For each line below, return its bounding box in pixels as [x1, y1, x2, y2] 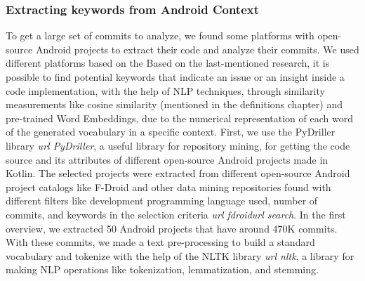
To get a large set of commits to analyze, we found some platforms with [6, 28, 314, 43]
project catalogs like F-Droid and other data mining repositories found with [6, 179, 331, 194]
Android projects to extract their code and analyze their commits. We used [35, 41, 359, 56]
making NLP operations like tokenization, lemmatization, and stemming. [6, 262, 319, 277]
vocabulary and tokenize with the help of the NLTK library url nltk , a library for [6, 248, 354, 263]
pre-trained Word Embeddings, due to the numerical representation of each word [6, 110, 353, 125]
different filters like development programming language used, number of [6, 193, 318, 208]
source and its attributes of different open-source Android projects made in [6, 152, 328, 166]
